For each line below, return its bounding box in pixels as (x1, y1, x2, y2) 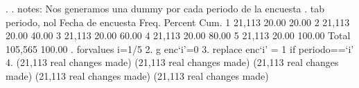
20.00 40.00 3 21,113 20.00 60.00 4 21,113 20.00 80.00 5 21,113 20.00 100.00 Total (6, 28, 351, 43)
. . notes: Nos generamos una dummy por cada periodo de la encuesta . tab (6, 1, 325, 15)
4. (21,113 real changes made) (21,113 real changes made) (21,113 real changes (6, 55, 339, 69)
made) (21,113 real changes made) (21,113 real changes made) (6, 68, 269, 82)
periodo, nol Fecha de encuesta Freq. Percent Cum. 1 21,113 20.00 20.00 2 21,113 (6, 14, 350, 29)
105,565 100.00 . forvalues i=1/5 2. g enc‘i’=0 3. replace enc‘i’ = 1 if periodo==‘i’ (6, 41, 354, 56)
